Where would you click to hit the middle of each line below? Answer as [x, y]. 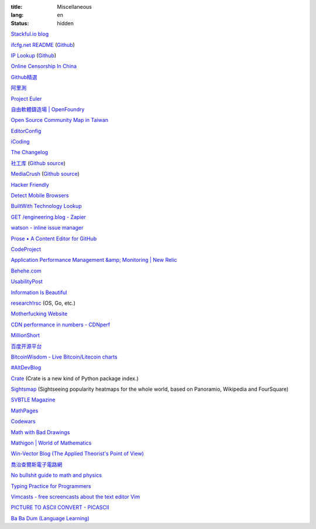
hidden [66, 23]
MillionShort [25, 335]
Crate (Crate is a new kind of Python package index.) [75, 378]
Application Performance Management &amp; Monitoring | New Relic [94, 260]
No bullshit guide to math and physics [56, 475]
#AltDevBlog [26, 368]
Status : [20, 23]
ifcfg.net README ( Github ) [43, 45]
